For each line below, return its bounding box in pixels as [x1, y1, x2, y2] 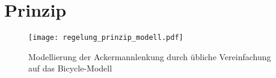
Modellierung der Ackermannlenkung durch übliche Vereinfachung [28, 50, 271, 63]
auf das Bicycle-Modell [28, 62, 112, 74]
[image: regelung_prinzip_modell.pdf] [28, 33, 183, 42]
